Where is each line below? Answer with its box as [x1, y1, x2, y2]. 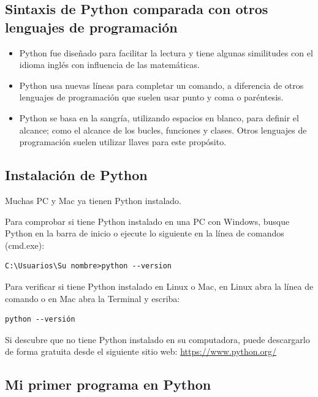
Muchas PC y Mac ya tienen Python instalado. [5, 194, 181, 206]
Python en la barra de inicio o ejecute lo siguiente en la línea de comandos [5, 227, 284, 240]
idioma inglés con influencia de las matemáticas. [19, 58, 200, 71]
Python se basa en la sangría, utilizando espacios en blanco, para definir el [19, 111, 299, 124]
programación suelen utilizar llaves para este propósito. [19, 135, 227, 148]
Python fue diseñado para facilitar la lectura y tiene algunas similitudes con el [19, 46, 313, 59]
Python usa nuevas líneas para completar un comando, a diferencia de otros [19, 78, 304, 91]
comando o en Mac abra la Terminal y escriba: [5, 292, 180, 304]
